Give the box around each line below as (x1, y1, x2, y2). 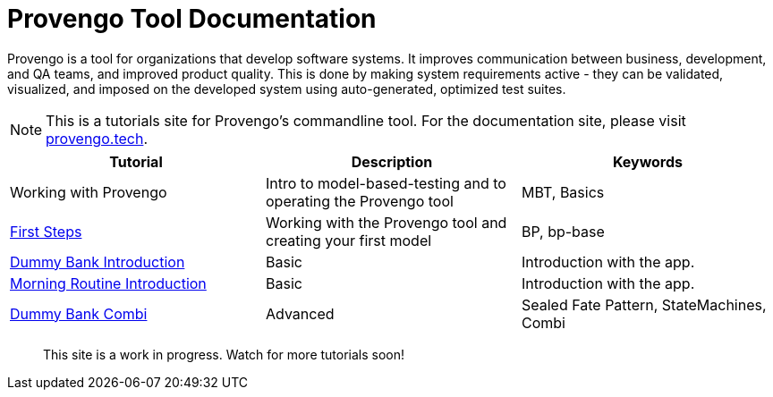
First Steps (10, 222, 82, 241)
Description (351, 152, 433, 171)
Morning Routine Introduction (10, 274, 207, 292)
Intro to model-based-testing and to (265, 173, 506, 192)
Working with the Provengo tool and (265, 213, 507, 232)
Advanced (265, 304, 335, 323)
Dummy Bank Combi (10, 304, 148, 323)
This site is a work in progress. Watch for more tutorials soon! (43, 346, 405, 362)
